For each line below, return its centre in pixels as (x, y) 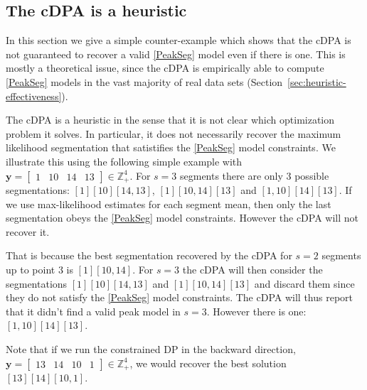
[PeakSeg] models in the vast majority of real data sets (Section (144, 81)
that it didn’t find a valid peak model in (93, 311)
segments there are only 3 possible (254, 175)
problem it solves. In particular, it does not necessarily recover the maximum (174, 133)
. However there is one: (256, 311)
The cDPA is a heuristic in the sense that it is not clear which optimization (170, 120)
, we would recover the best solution (208, 363)
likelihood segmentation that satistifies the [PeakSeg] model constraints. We (171, 147)
